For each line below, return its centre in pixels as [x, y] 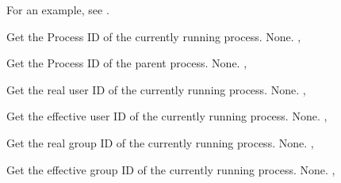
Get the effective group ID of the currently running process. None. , [171, 169]
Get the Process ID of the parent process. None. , [127, 63]
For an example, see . [58, 10]
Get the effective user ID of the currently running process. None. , [167, 116]
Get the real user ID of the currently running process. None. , [156, 89]
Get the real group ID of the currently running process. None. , [160, 142]
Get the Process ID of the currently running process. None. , [154, 36]
